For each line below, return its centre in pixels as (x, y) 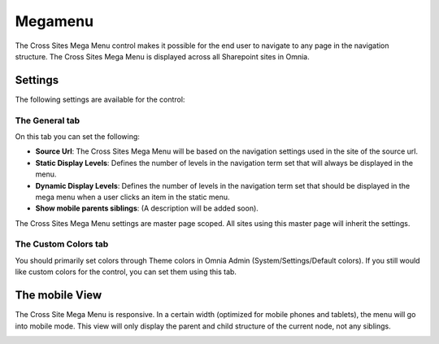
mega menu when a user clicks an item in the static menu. (133, 197)
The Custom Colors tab (62, 244)
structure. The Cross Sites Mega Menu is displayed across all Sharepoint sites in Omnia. (162, 56)
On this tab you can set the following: (77, 136)
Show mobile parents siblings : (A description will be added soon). (147, 208)
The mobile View (59, 296)
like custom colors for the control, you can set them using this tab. (126, 272)
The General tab (48, 120)
